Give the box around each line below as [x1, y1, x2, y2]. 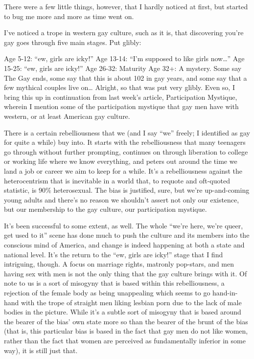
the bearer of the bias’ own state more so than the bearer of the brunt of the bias [4, 316, 248, 326]
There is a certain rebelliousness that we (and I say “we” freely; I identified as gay [4, 127, 250, 137]
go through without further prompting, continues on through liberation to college [4, 146, 248, 157]
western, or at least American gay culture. [4, 111, 130, 121]
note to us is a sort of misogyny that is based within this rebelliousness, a [4, 278, 225, 288]
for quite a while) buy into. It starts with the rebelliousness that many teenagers [4, 137, 246, 147]
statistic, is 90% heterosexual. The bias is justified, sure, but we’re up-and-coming [4, 185, 250, 195]
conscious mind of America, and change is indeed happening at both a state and [4, 240, 245, 250]
